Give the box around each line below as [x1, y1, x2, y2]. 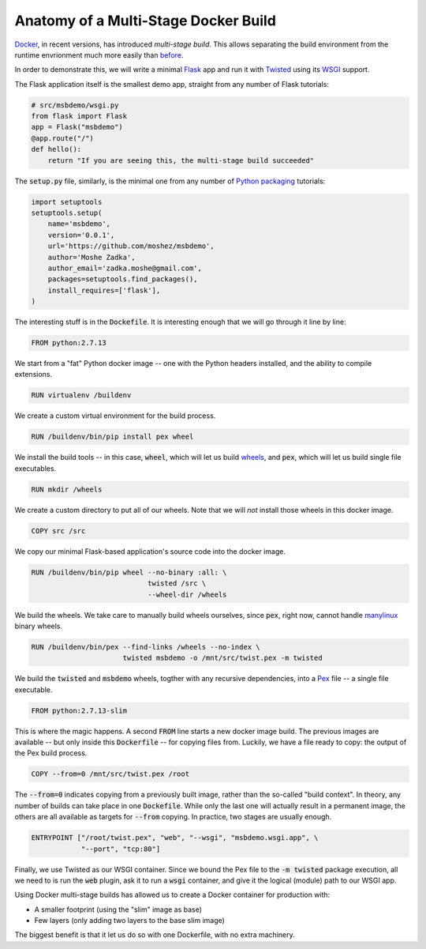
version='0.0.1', [47, 230, 115, 239]
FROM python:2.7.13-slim [31, 706, 128, 715]
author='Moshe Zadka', [47, 253, 136, 262]
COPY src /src [31, 526, 86, 535]
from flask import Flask [31, 111, 128, 121]
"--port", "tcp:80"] [80, 844, 161, 853]
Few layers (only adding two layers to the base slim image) [34, 916, 225, 925]
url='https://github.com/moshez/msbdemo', [47, 242, 215, 250]
